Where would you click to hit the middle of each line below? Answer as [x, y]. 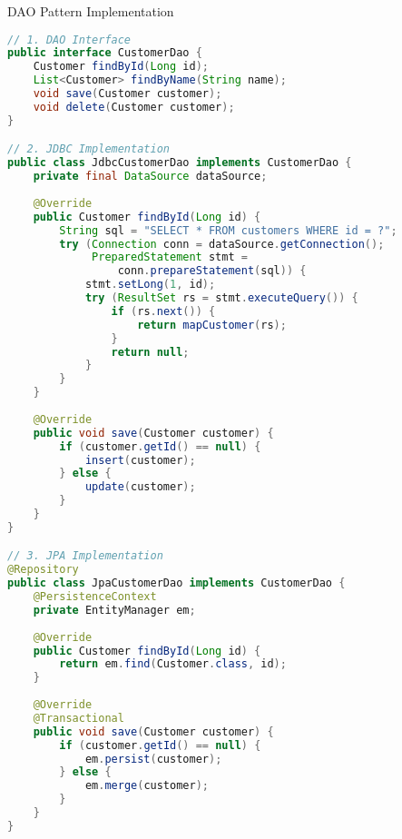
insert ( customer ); [140, 460]
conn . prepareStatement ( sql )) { [212, 271]
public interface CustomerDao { [105, 53]
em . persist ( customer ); [153, 759]
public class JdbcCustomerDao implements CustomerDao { [180, 163]
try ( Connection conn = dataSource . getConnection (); [222, 244]
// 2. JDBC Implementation [88, 149]
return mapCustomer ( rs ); [212, 325]
